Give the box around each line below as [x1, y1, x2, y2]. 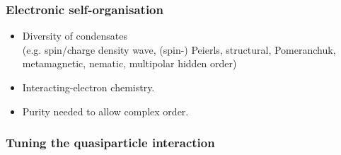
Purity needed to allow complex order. [22, 103, 189, 118]
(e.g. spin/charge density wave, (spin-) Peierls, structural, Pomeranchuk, [22, 42, 336, 57]
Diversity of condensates [22, 28, 128, 43]
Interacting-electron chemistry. [22, 80, 155, 94]
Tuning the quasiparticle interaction [6, 134, 215, 151]
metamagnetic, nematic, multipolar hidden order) [22, 56, 237, 71]
